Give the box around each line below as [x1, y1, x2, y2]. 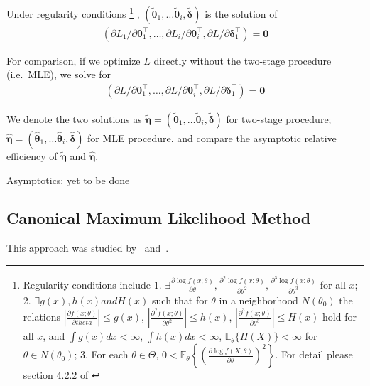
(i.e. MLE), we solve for [6, 67, 111, 82]
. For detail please [275, 347, 353, 362]
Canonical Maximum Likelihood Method [6, 207, 311, 229]
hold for [322, 309, 357, 324]
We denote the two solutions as [6, 111, 142, 126]
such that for [152, 292, 208, 307]
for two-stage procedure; [226, 111, 332, 126]
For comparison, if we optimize [6, 53, 141, 68]
